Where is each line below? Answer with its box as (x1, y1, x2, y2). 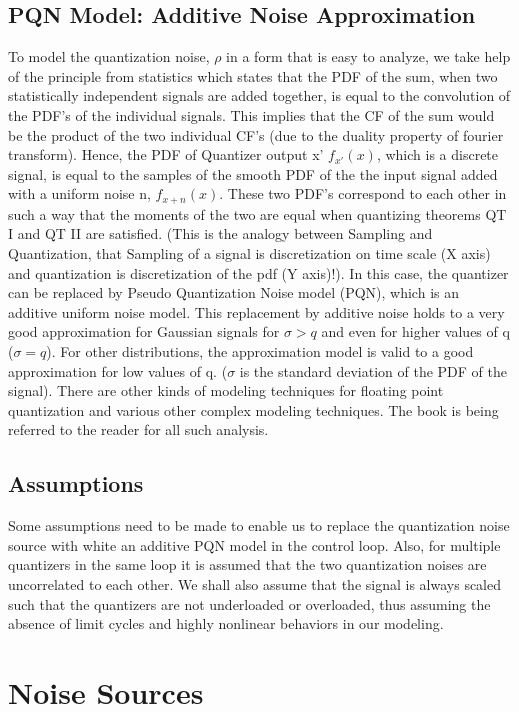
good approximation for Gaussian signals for (8, 321, 280, 342)
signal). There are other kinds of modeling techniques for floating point (8, 380, 444, 401)
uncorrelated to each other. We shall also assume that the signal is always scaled (8, 573, 502, 594)
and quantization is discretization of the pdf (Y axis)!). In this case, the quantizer (8, 262, 509, 283)
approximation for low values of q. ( (8, 360, 228, 381)
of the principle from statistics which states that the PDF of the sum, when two (8, 65, 498, 86)
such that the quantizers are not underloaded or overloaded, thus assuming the (8, 593, 491, 614)
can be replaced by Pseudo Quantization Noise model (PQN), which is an (8, 282, 459, 303)
